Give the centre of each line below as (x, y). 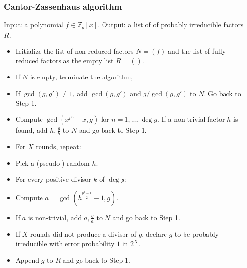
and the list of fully (197, 51)
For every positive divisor (53, 179)
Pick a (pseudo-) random (52, 163)
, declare (154, 234)
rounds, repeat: (58, 146)
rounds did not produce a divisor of (83, 234)
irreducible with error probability (65, 243)
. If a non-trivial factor (191, 119)
